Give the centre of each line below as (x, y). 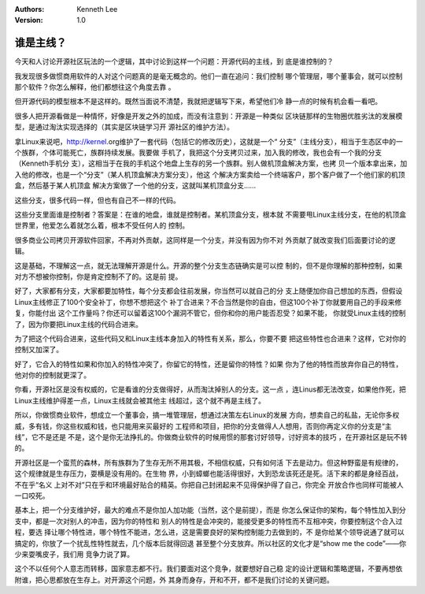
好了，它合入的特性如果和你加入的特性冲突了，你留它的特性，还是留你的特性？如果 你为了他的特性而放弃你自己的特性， (209, 364)
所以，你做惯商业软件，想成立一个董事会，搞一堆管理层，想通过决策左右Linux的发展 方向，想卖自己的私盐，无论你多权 (207, 415)
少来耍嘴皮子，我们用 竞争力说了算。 (74, 554)
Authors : (30, 9)
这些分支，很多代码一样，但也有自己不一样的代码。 (97, 200)
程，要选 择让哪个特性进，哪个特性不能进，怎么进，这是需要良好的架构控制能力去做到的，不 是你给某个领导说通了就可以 (209, 533)
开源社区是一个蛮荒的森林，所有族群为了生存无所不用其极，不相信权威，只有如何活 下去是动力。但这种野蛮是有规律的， (209, 462)
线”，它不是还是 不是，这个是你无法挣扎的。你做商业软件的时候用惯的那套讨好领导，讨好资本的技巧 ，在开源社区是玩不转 (211, 437)
